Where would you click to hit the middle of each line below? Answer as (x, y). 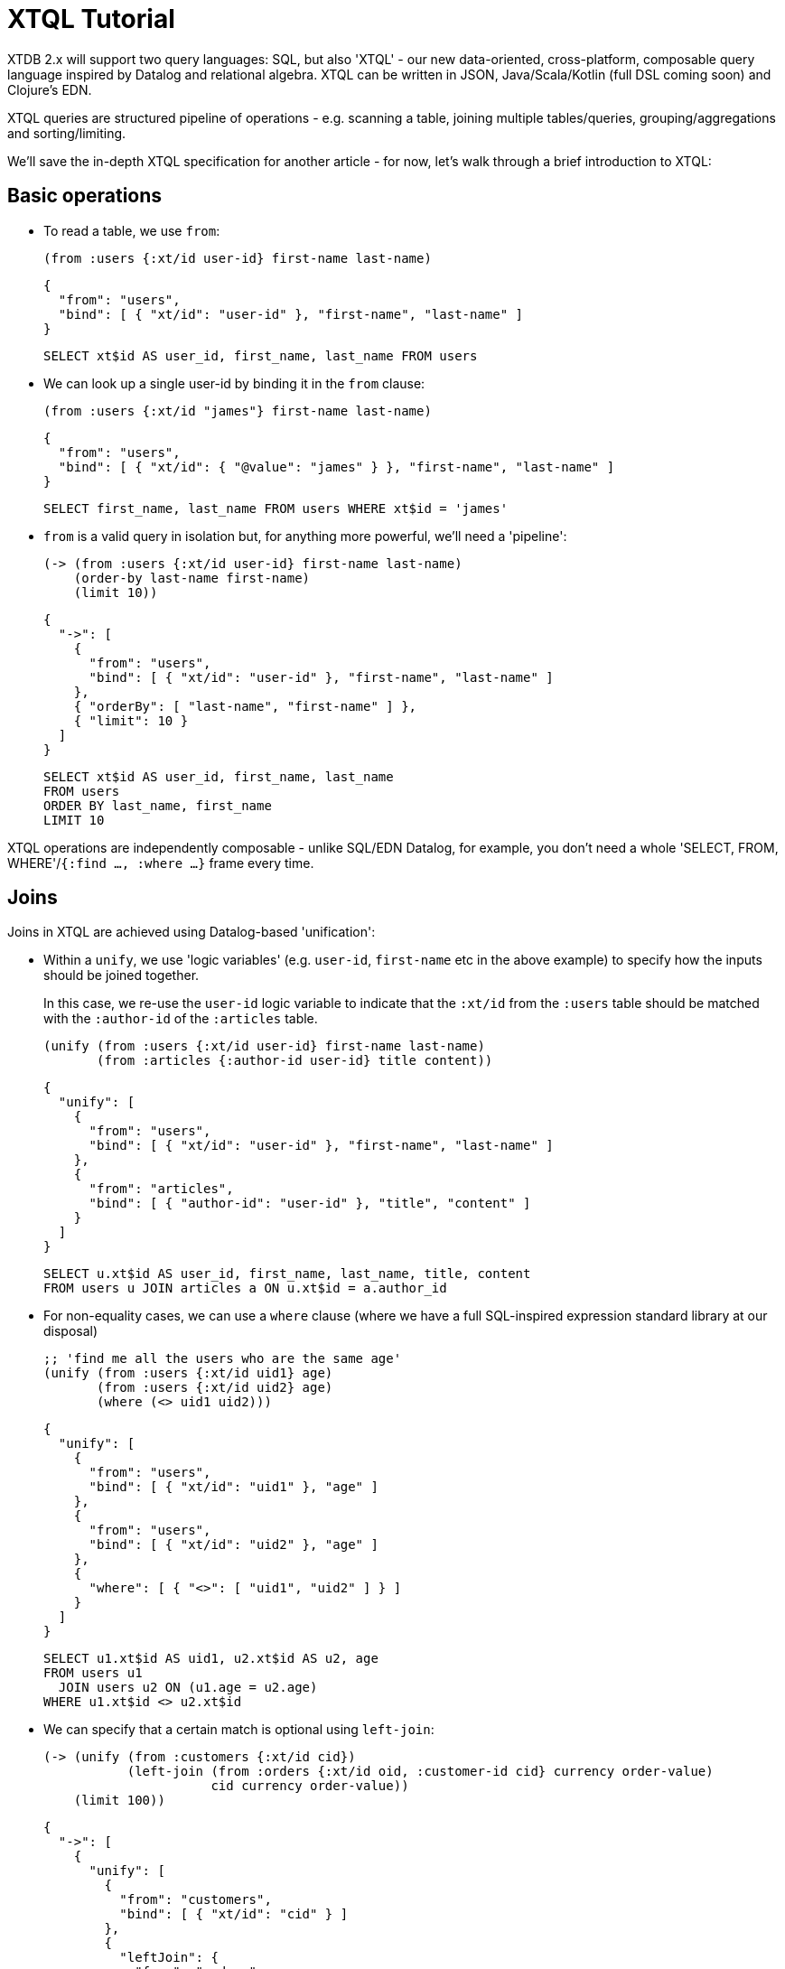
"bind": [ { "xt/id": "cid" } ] (234, 1914)
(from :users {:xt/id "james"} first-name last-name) (238, 411)
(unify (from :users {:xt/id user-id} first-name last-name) (264, 1046)
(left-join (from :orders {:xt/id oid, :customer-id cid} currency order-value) (420, 1772)
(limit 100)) (119, 1801)
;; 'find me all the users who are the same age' (223, 1359)
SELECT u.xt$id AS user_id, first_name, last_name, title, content (287, 1274)
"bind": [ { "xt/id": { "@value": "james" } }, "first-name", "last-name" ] (336, 467)
